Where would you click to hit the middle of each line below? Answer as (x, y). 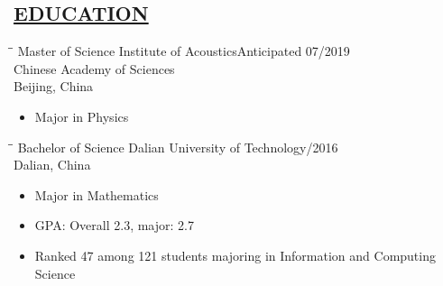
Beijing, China (54, 86)
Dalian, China (52, 165)
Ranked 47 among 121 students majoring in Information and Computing (235, 255)
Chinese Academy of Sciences (94, 68)
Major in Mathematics (97, 194)
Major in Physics (82, 116)
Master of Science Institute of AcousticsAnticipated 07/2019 (184, 51)
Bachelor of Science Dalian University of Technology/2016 (178, 147)
